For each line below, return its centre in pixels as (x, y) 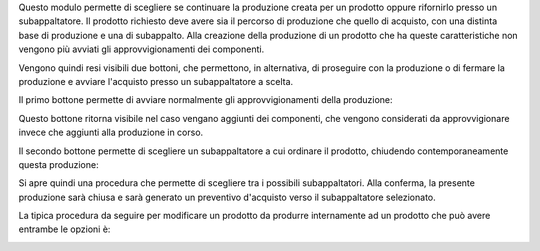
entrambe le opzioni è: (64, 229)
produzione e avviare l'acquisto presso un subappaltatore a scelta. (156, 81)
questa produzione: (58, 164)
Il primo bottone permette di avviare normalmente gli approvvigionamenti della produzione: (206, 100)
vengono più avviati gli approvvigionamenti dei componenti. (141, 49)
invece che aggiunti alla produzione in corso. (111, 132)
